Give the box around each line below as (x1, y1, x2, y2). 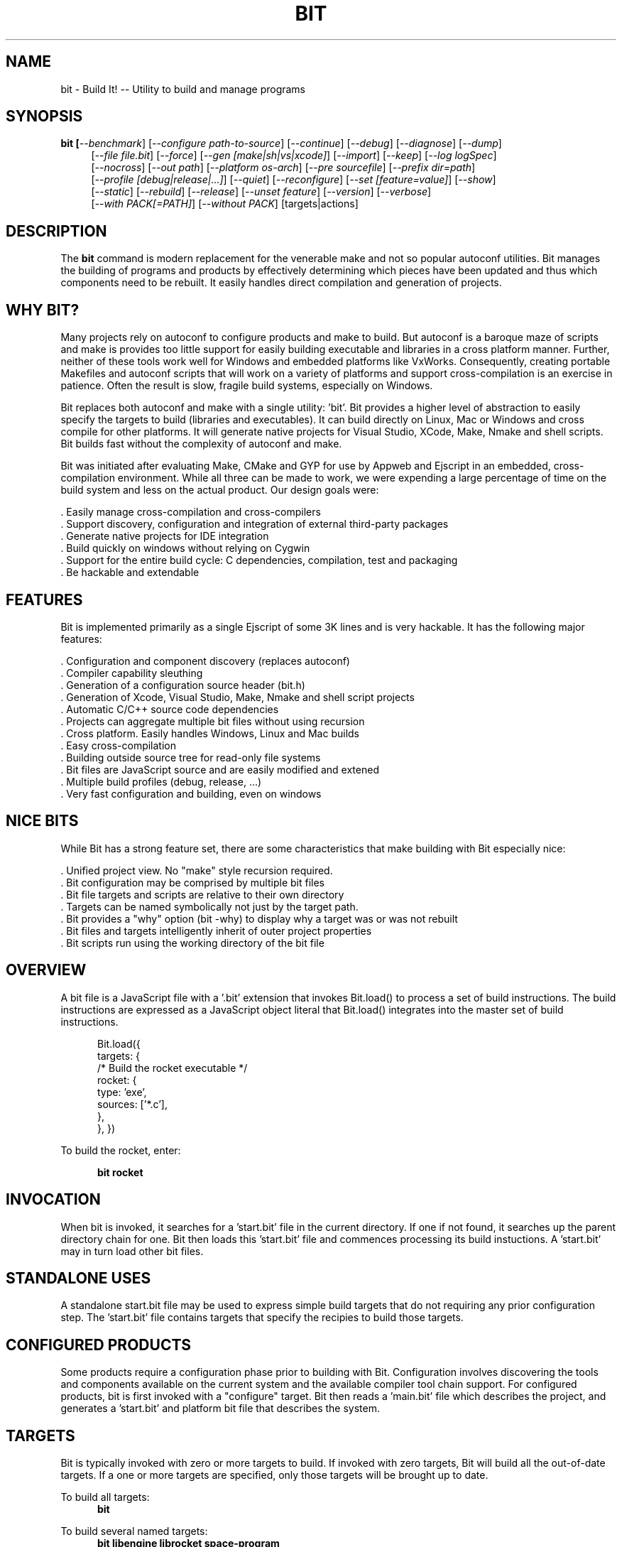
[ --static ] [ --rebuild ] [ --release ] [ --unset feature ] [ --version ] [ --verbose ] (91, 185, 432, 198)
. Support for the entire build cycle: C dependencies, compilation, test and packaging (60, 554, 458, 567)
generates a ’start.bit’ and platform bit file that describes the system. (60, 1402, 380, 1415)
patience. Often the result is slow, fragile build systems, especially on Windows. (60, 379, 433, 392)
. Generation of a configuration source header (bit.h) (60, 678, 305, 691)
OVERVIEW (6, 961, 87, 979)
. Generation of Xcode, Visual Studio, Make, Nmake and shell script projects (60, 690, 415, 703)
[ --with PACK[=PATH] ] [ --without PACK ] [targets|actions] (91, 197, 359, 210)
